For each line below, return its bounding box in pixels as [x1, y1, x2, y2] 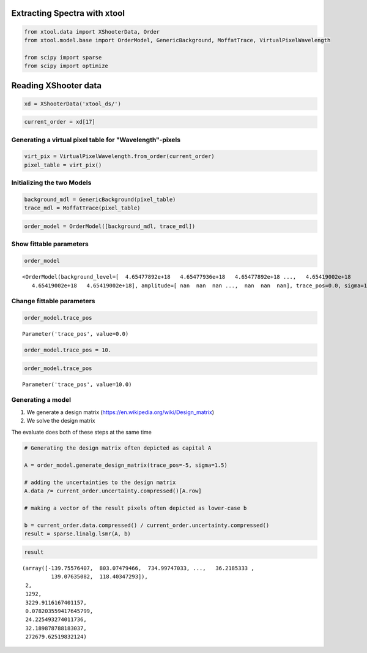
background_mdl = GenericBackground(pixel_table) [24, 196, 176, 203]
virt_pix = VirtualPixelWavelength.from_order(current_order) [24, 153, 215, 160]
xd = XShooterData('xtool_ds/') [24, 100, 122, 107]
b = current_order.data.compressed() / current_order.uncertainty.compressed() [24, 522, 270, 529]
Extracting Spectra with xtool [11, 8, 125, 18]
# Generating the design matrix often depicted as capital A [24, 445, 212, 451]
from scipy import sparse [24, 54, 102, 61]
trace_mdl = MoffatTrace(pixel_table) [24, 205, 141, 211]
